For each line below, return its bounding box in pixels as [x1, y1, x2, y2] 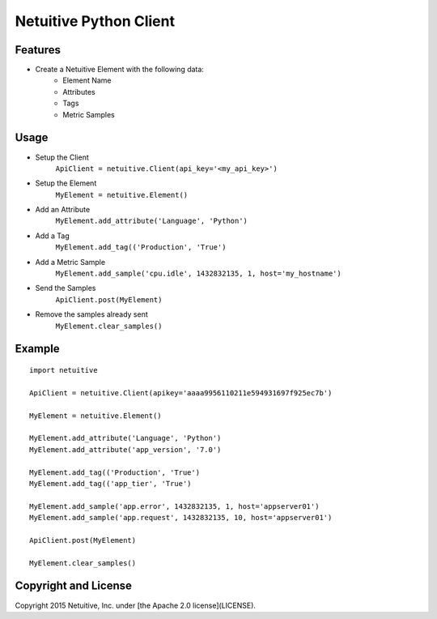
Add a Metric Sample [35, 257, 105, 267]
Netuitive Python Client [15, 12, 176, 30]
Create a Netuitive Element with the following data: [35, 65, 204, 75]
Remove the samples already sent [35, 309, 149, 319]
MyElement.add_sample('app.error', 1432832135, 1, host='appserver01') [29, 502, 320, 510]
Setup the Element [35, 178, 97, 188]
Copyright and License [15, 579, 133, 593]
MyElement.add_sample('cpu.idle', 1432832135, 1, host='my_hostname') [55, 269, 342, 279]
